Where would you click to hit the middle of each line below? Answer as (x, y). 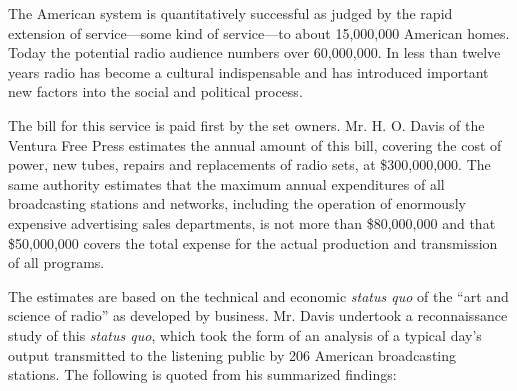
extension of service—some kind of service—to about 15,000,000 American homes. (259, 32)
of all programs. (56, 262)
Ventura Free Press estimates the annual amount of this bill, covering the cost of (255, 144)
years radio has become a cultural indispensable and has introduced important (248, 71)
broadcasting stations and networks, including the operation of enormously (237, 203)
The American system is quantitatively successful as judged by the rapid (230, 13)
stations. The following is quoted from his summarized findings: (202, 374)
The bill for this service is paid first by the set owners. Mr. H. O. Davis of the (246, 124)
